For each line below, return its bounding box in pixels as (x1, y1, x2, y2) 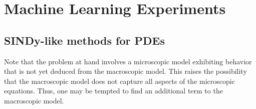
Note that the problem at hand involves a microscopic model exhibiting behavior (4, 56, 252, 66)
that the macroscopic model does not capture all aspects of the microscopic (4, 75, 235, 86)
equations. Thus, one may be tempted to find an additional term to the (4, 85, 223, 96)
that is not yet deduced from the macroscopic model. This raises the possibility (4, 66, 247, 76)
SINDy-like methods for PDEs (4, 32, 165, 48)
